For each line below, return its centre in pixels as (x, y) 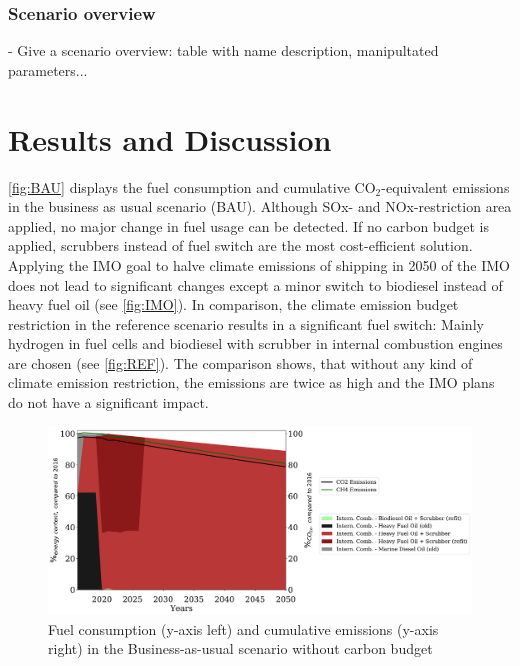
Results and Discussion (170, 138)
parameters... (48, 69)
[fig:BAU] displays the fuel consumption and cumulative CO (192, 186)
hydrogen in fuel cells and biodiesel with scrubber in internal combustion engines (255, 343)
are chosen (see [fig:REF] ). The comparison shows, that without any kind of (240, 362)
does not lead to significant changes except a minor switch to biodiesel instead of (255, 284)
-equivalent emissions (445, 186)
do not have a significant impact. (108, 402)
